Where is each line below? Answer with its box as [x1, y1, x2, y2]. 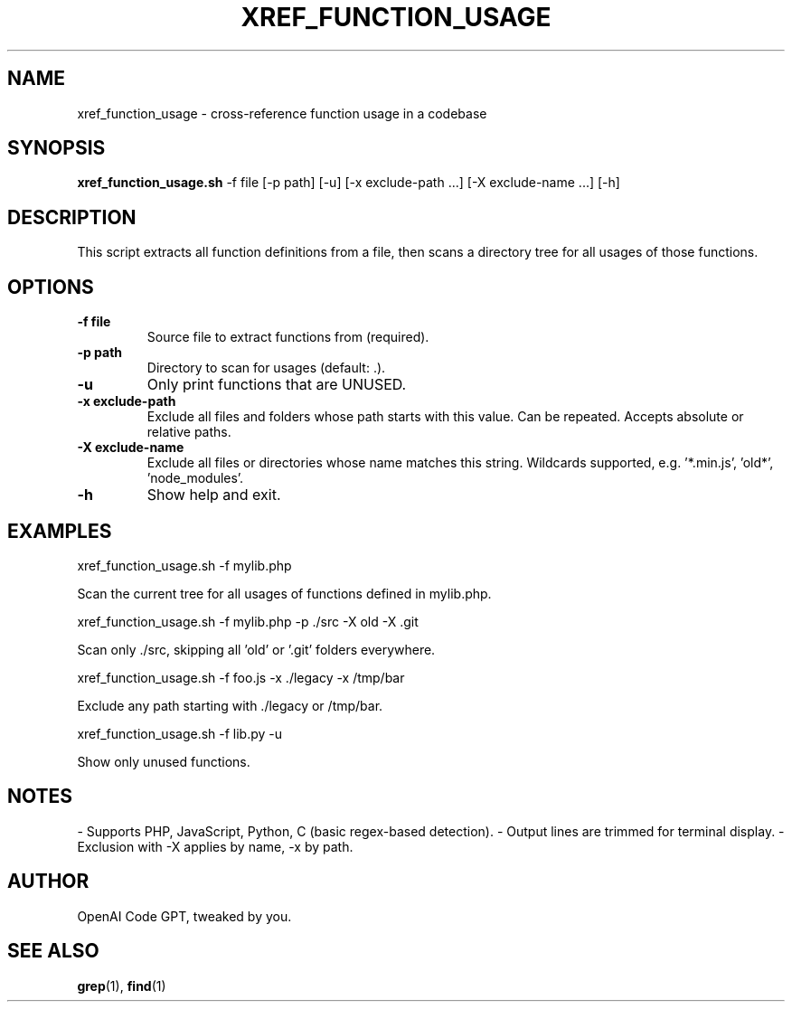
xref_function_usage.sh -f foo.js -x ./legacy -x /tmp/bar [77, 669, 405, 685]
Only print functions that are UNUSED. [146, 375, 407, 394]
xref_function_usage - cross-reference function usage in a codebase [77, 105, 487, 121]
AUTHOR [7, 870, 90, 893]
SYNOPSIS [7, 137, 106, 160]
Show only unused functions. [77, 753, 250, 769]
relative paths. [146, 424, 231, 440]
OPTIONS [7, 275, 94, 298]
